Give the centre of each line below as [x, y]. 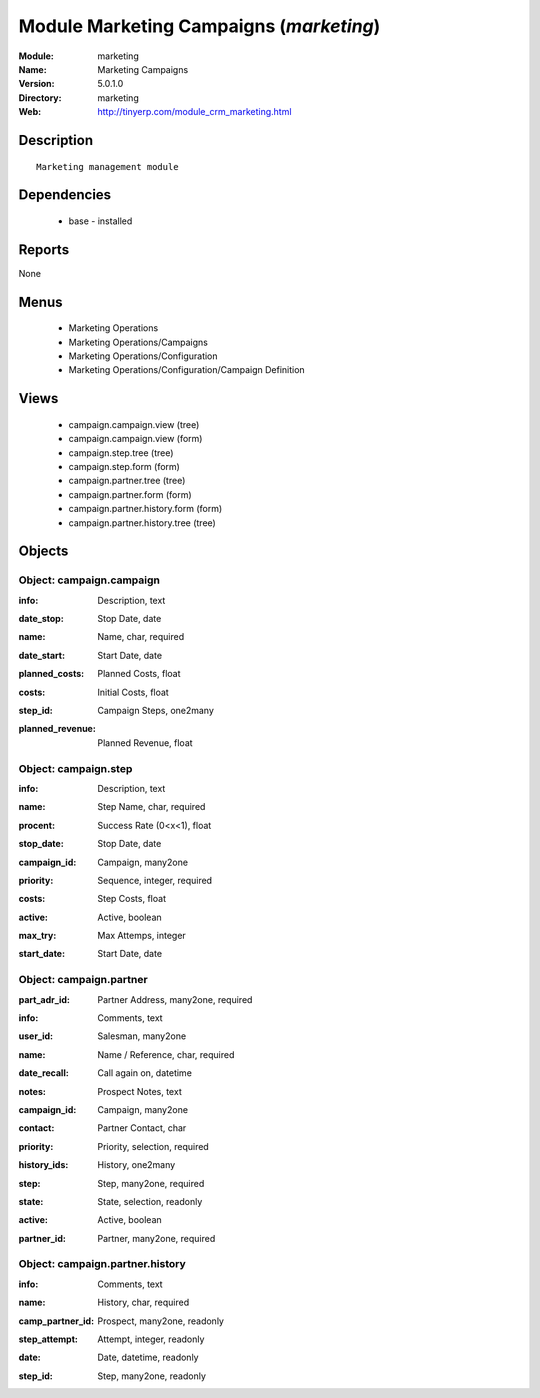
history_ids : [43, 1165]
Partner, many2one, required [156, 1238]
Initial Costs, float [133, 692]
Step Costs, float [132, 899]
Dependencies [65, 195]
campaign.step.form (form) [124, 466]
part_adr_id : [44, 999]
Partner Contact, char [142, 1128]
